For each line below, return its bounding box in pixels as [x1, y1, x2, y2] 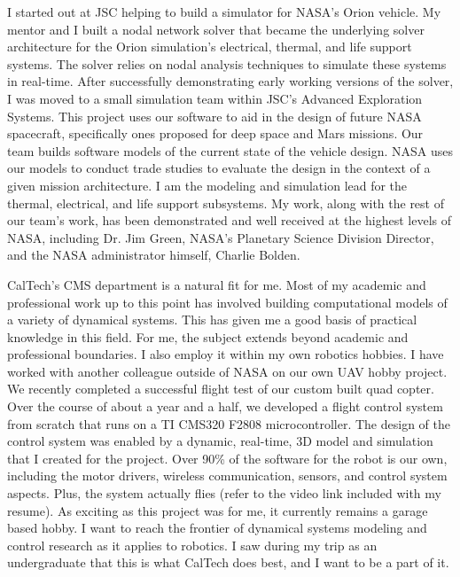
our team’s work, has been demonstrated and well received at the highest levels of [7, 211, 451, 230]
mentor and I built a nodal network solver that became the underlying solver [7, 19, 425, 38]
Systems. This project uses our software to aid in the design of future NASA [7, 106, 422, 125]
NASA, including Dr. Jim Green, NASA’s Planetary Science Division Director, [7, 228, 434, 246]
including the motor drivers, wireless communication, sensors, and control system [7, 466, 448, 485]
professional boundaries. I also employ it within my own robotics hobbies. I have [7, 345, 444, 363]
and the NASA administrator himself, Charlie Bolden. [7, 246, 300, 264]
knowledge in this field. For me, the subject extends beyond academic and [7, 327, 409, 346]
